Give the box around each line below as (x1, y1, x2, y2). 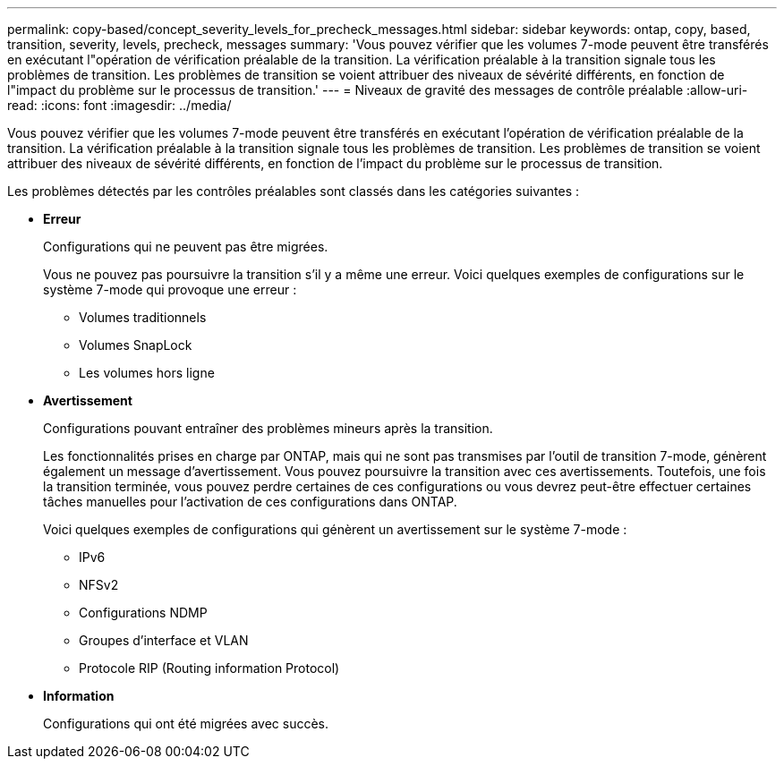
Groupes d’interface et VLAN (79, 633, 249, 648)
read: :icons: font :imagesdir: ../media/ (7, 98, 232, 113)
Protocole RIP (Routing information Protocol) (79, 660, 340, 676)
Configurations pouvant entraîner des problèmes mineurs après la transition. (43, 421, 493, 436)
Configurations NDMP (79, 605, 208, 620)
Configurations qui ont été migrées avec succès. (43, 716, 329, 731)
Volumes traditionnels (79, 310, 207, 325)
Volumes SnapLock (79, 337, 192, 353)
